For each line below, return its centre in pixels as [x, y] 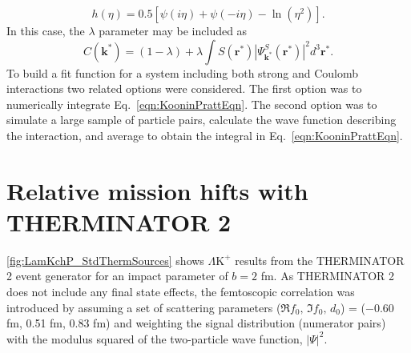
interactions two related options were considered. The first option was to [184, 88]
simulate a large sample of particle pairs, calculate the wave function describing [201, 120]
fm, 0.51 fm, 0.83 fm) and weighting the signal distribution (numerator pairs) [196, 323]
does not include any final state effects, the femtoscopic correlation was [181, 292]
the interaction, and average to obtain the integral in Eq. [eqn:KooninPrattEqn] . [205, 135]
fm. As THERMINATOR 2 [327, 276]
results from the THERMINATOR [320, 260]
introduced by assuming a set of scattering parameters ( [144, 307]
